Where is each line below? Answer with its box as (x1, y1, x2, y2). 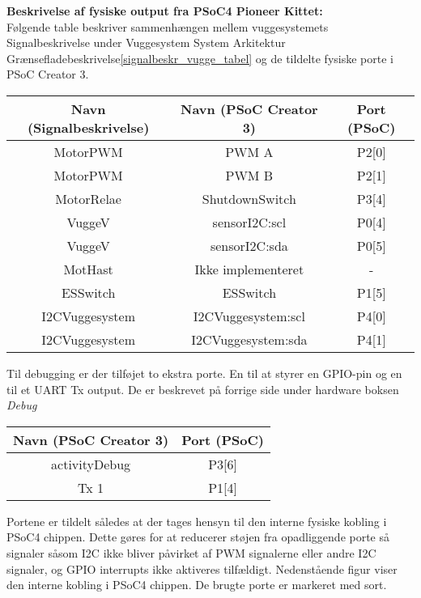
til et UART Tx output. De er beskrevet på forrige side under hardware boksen (6, 380, 399, 397)
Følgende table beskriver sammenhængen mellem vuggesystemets (6, 18, 329, 35)
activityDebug (51, 454, 131, 473)
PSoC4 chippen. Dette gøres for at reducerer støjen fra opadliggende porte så (6, 528, 390, 545)
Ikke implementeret (194, 259, 304, 278)
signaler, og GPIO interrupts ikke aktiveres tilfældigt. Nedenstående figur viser (6, 560, 398, 577)
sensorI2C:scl (212, 212, 287, 231)
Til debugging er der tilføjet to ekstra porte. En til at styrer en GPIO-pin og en (6, 364, 402, 381)
